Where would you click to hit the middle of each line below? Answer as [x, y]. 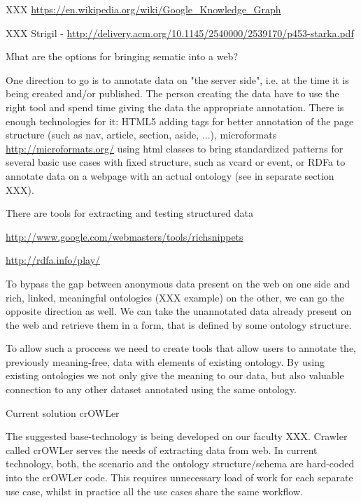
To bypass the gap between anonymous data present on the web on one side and [178, 283]
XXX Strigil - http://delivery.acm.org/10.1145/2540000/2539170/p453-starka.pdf [180, 33]
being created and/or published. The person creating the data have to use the [172, 93]
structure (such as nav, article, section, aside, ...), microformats [141, 135]
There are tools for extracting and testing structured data [129, 213]
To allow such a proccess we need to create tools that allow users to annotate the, [181, 348]
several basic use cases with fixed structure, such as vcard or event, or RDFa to [176, 162]
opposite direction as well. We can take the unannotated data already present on [179, 311]
